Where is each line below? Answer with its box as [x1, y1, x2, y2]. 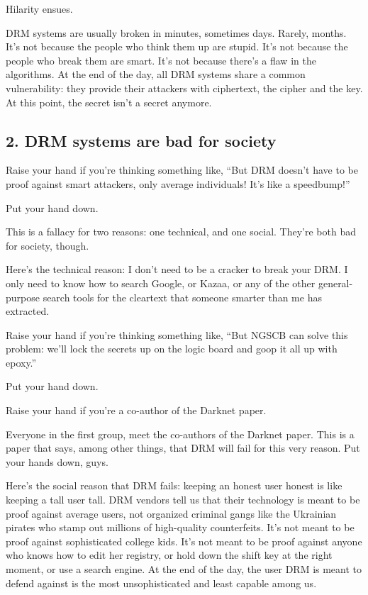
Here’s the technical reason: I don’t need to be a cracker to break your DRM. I [6, 262, 348, 277]
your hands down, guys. [6, 454, 108, 469]
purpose [6, 289, 40, 304]
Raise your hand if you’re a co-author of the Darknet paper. [6, 403, 267, 418]
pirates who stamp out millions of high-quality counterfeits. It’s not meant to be [6, 520, 355, 535]
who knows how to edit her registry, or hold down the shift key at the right [6, 547, 333, 562]
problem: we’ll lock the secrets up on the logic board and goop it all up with [6, 341, 338, 356]
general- [318, 275, 353, 290]
